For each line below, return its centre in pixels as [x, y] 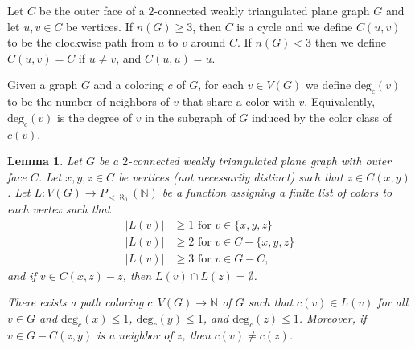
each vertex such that [59, 209]
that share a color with [238, 101]
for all [393, 302]
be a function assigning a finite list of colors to [277, 192]
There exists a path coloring [76, 302]
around [208, 42]
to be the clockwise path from [81, 42]
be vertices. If [99, 26]
